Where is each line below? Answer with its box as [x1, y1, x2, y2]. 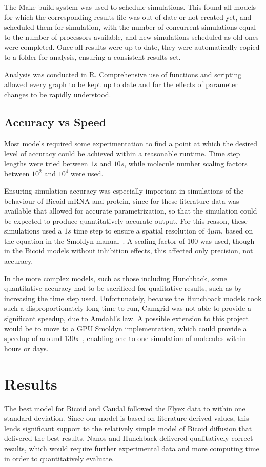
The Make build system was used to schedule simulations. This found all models [4, 2, 256, 12]
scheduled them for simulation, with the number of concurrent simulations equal [4, 22, 256, 32]
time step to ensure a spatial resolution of [73, 225, 204, 236]
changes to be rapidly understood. [4, 89, 111, 99]
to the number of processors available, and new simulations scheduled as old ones [4, 31, 259, 42]
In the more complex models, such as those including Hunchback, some [4, 272, 227, 283]
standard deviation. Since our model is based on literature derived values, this [4, 413, 249, 423]
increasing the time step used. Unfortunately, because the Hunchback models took [4, 292, 262, 303]
